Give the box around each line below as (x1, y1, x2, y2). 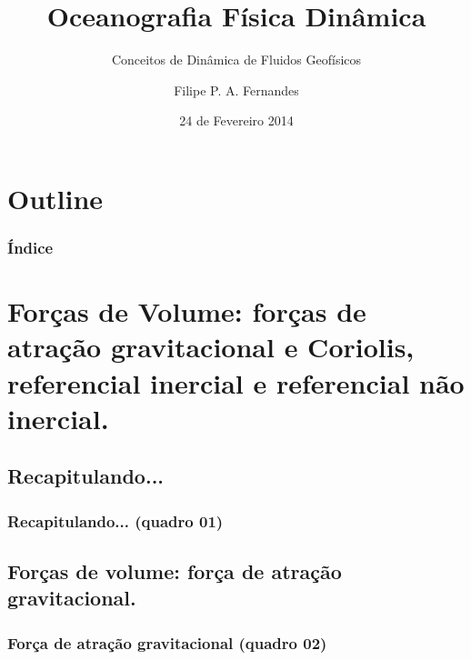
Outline (7, 179, 104, 216)
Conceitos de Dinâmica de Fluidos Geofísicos (111, 50, 362, 69)
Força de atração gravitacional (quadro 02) (7, 631, 327, 654)
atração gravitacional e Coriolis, (7, 328, 415, 365)
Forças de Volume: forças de (7, 293, 366, 330)
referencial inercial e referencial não (7, 364, 465, 401)
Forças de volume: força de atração (7, 556, 342, 585)
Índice (7, 236, 54, 259)
